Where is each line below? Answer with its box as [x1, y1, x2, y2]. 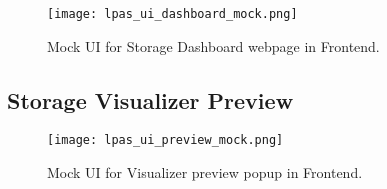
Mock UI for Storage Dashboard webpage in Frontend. [47, 35, 380, 56]
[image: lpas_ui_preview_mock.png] [47, 133, 284, 148]
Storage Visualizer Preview [7, 84, 294, 115]
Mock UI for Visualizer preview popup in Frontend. [47, 162, 363, 183]
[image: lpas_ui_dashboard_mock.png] [47, 7, 298, 21]
